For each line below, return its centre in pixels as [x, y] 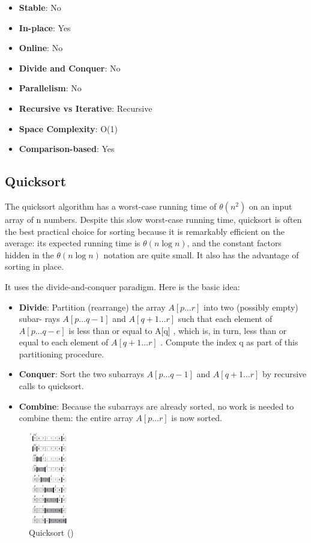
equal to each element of [64, 342]
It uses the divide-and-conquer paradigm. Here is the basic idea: [122, 286]
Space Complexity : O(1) [68, 128]
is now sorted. [197, 418]
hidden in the [29, 254]
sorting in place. [35, 266]
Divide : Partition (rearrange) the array [92, 307]
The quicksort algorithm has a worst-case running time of [111, 206]
